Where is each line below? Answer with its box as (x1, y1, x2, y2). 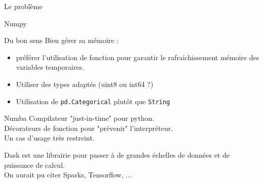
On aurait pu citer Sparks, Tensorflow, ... (4, 169, 132, 180)
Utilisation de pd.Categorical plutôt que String (16, 96, 170, 106)
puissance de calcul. (4, 159, 65, 170)
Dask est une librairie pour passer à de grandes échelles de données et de (4, 150, 230, 160)
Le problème (4, 1, 43, 11)
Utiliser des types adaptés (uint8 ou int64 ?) (16, 78, 154, 89)
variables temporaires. (16, 62, 84, 72)
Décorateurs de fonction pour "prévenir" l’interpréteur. (4, 122, 173, 133)
